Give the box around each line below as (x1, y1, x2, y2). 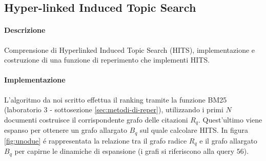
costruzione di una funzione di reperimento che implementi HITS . (4, 54, 210, 65)
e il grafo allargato (199, 135, 257, 146)
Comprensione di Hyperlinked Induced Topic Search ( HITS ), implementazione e (4, 44, 255, 55)
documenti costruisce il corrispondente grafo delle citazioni (4, 114, 188, 125)
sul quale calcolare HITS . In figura (140, 125, 248, 135)
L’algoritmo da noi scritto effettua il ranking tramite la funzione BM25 (4, 94, 227, 105)
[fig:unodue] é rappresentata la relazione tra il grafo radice (4, 135, 187, 146)
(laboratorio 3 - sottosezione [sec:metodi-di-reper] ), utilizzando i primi (4, 104, 223, 115)
